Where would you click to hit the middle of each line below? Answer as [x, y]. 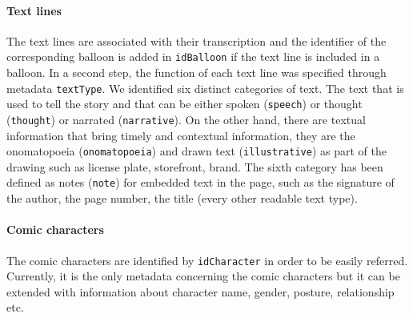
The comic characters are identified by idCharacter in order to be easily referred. [207, 260]
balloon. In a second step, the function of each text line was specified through [196, 72]
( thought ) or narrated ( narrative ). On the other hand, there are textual [186, 119]
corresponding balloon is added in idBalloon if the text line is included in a [193, 56]
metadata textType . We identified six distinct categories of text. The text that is [205, 88]
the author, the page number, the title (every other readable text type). [182, 198]
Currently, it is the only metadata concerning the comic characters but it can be [203, 276]
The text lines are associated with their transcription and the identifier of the [196, 40]
